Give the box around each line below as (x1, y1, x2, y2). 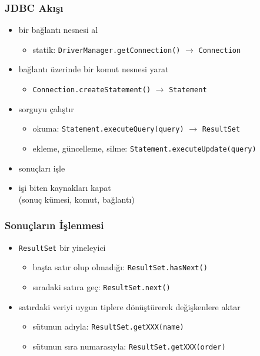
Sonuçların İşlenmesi (5, 218, 104, 233)
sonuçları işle (18, 162, 65, 174)
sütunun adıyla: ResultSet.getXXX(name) (32, 320, 184, 333)
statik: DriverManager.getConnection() (32, 43, 181, 55)
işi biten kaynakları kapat (18, 182, 111, 194)
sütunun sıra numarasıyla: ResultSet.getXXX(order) (32, 340, 226, 352)
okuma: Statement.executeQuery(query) (32, 122, 184, 135)
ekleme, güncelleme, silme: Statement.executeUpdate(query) (32, 142, 256, 154)
